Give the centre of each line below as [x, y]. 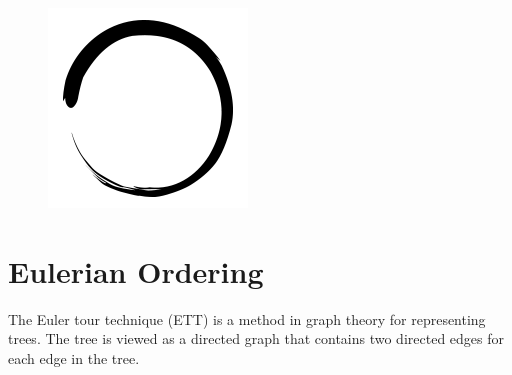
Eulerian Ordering [136, 270]
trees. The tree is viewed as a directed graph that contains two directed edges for [256, 338]
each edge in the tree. [74, 357]
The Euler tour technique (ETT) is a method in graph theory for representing [247, 318]
